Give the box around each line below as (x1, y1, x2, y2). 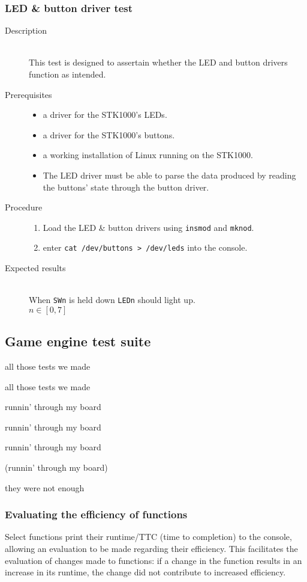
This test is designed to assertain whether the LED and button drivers (29, 56, 288, 69)
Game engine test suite (5, 332, 151, 351)
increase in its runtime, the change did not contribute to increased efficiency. (5, 566, 286, 578)
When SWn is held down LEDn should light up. (29, 293, 195, 306)
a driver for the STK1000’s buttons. (43, 128, 175, 141)
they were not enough (5, 481, 85, 494)
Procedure (5, 201, 43, 213)
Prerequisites (5, 88, 52, 100)
